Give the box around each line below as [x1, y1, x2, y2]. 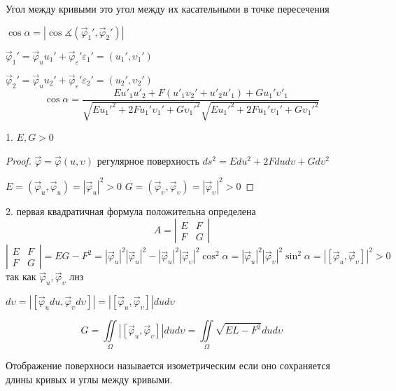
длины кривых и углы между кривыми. [6, 372, 173, 387]
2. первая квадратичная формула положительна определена [6, 203, 256, 218]
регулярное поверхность [97, 153, 199, 167]
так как [6, 269, 36, 284]
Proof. [6, 153, 31, 167]
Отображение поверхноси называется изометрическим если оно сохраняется [6, 358, 330, 373]
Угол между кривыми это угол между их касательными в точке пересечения [6, 1, 330, 15]
